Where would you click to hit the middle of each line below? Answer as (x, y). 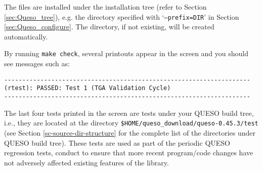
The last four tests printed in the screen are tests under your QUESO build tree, (129, 113)
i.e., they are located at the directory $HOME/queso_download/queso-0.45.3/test (131, 123)
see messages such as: (37, 63)
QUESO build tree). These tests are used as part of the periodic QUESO (117, 142)
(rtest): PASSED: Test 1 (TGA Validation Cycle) (88, 88)
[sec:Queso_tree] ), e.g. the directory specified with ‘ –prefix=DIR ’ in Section (122, 16)
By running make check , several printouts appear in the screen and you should (126, 53)
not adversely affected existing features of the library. (86, 162)
